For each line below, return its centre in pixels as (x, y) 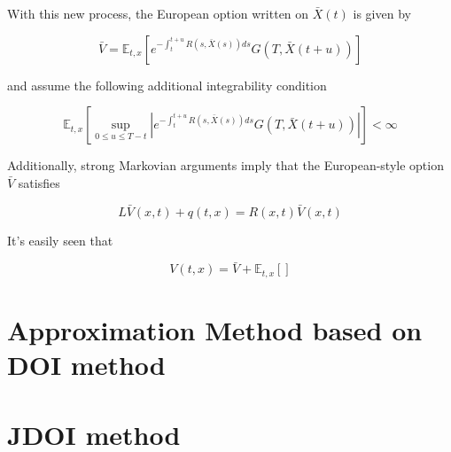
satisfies (39, 182)
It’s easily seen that (60, 240)
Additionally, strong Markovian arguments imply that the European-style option (225, 165)
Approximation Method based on (215, 330)
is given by (382, 13)
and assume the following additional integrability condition (167, 85)
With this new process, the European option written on (158, 13)
